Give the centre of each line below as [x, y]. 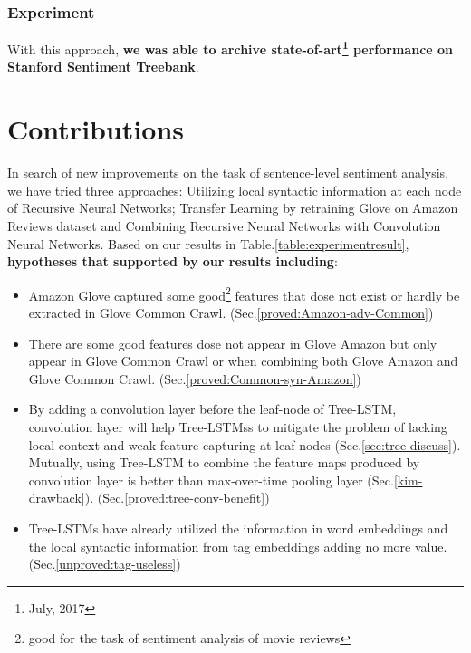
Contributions [96, 129]
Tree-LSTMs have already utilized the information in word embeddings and [238, 528]
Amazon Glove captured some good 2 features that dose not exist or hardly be [244, 293]
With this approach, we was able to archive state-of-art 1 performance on [231, 48]
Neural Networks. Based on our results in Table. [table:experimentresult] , [208, 243]
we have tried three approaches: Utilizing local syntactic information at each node [235, 190]
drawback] [57, 498]
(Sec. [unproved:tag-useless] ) [105, 564]
